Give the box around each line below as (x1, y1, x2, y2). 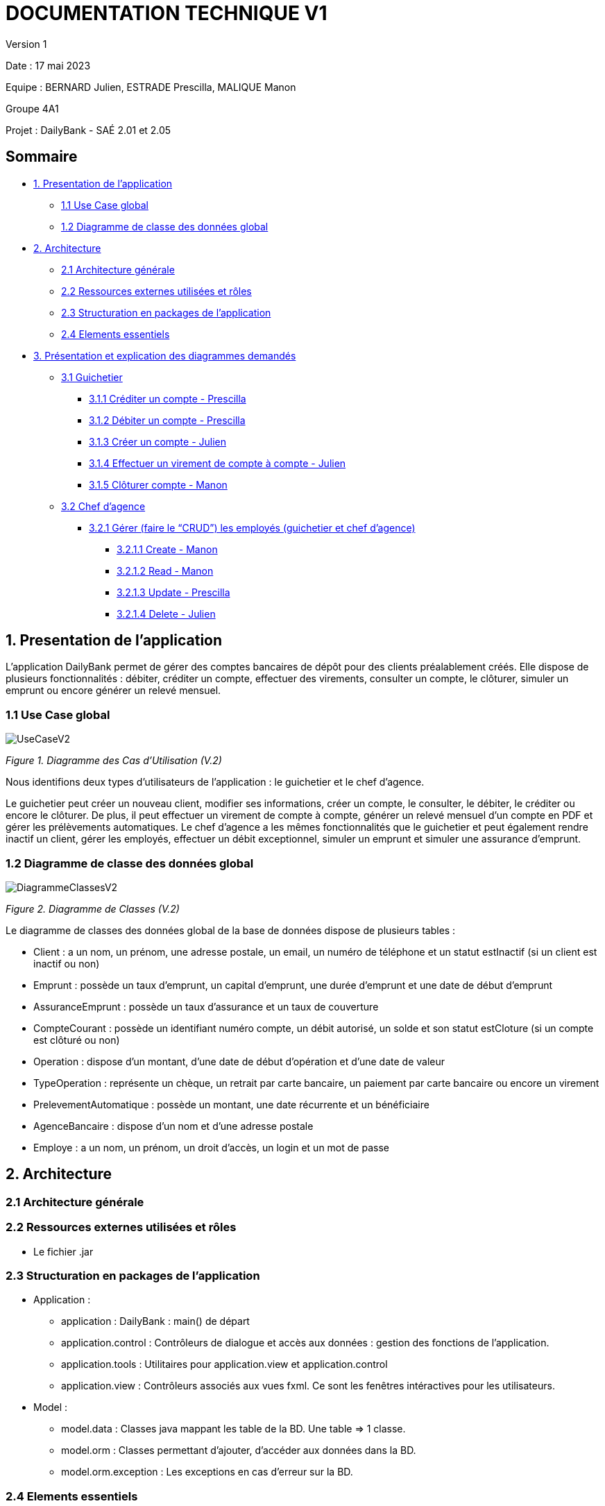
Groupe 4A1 (6, 102, 59, 115)
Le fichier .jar (33, 1245, 94, 1258)
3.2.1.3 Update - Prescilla (117, 586, 230, 598)
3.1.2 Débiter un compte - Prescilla (89, 414, 246, 426)
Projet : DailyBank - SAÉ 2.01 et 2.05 (6, 124, 171, 136)
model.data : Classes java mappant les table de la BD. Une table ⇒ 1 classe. (61, 1423, 406, 1435)
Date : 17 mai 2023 (6, 59, 91, 71)
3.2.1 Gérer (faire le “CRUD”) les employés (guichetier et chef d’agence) (89, 521, 416, 534)
